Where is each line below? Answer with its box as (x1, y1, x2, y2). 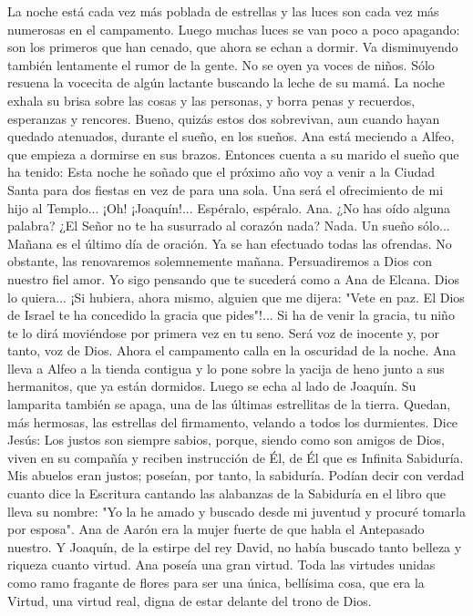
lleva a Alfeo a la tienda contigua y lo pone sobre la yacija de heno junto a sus (7, 358, 445, 377)
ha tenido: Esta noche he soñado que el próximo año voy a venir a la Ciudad (7, 162, 436, 181)
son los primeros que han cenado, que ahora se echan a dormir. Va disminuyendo (7, 37, 458, 56)
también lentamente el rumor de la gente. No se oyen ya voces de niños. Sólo (7, 55, 435, 74)
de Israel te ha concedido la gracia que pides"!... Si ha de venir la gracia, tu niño (7, 305, 455, 324)
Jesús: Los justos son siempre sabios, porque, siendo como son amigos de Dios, (7, 430, 445, 449)
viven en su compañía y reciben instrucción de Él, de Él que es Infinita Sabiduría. (7, 447, 464, 467)
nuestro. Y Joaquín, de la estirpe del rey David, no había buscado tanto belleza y (7, 537, 462, 556)
